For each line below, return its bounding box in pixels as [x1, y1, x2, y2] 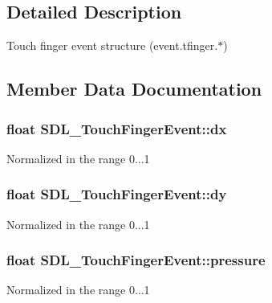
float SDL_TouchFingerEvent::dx [6, 118, 227, 138]
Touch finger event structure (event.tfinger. [6, 37, 218, 54]
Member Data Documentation [6, 76, 262, 101]
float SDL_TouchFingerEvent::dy [6, 184, 227, 204]
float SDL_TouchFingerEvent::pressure [6, 250, 266, 270]
